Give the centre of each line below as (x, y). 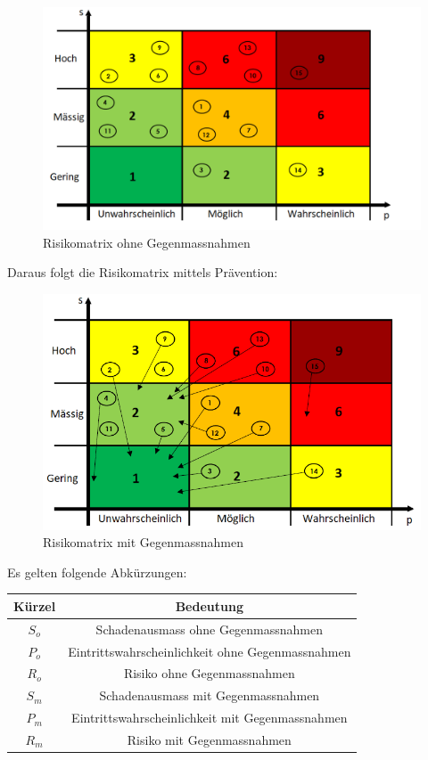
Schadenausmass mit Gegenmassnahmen (210, 695)
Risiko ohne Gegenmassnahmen (209, 673)
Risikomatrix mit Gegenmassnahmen (143, 542)
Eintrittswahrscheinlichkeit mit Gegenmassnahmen (210, 718)
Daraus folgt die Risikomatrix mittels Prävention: (143, 272)
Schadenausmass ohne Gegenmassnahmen (210, 629)
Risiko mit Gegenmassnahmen (209, 740)
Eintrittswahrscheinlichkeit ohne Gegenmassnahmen (210, 651)
